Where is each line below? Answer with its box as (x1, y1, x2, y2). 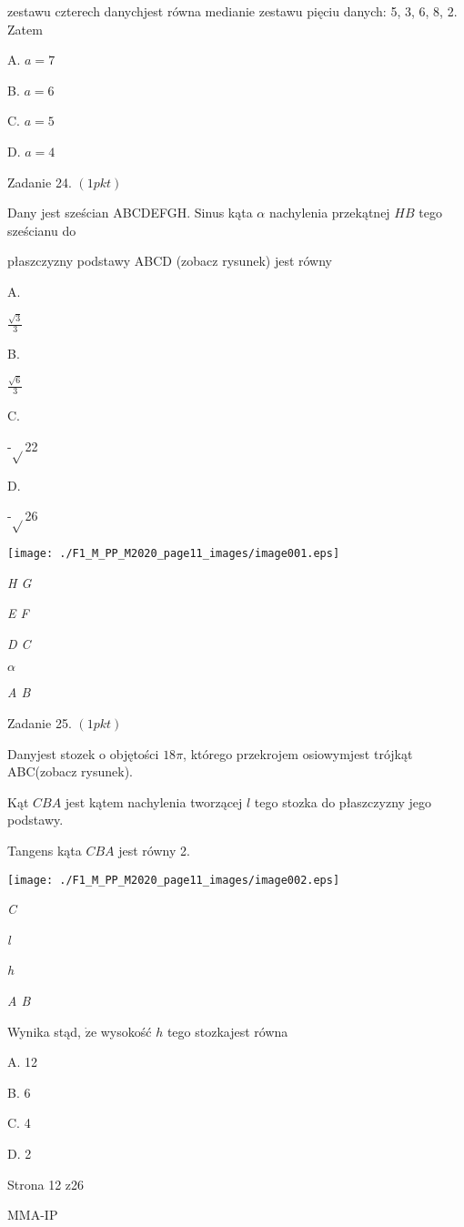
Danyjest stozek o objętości (7, 744, 159, 763)
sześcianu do (7, 220, 76, 239)
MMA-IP (7, 1205, 58, 1224)
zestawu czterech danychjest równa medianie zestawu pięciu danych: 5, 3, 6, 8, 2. (7, 2, 458, 20)
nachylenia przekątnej (268, 203, 390, 222)
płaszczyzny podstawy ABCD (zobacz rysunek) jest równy (7, 251, 332, 270)
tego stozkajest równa (166, 1021, 288, 1040)
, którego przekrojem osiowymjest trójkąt (183, 744, 413, 763)
